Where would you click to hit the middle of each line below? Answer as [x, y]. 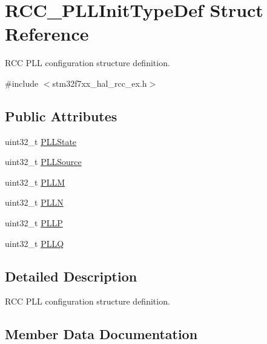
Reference [47, 34]
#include [22, 83]
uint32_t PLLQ [35, 243]
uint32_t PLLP [34, 223]
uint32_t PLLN [34, 202]
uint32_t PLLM [35, 182]
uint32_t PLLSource [43, 162]
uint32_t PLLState [41, 141]
